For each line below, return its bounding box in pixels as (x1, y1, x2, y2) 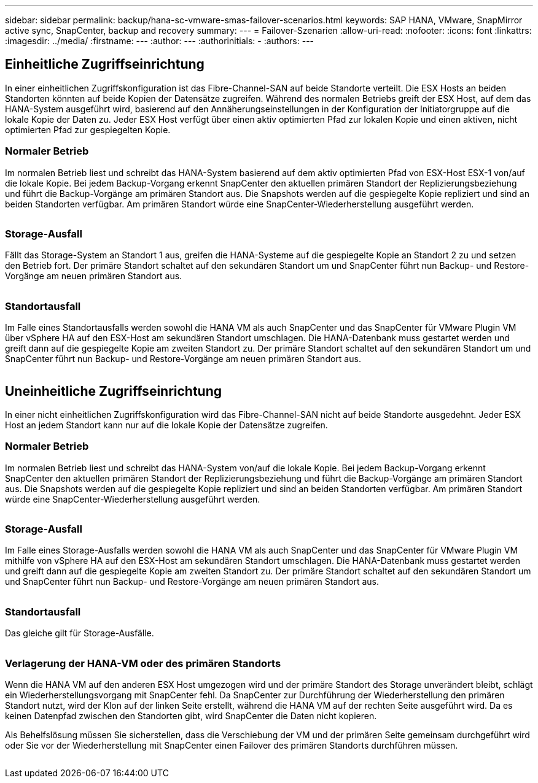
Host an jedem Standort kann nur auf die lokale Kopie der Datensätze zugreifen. (5, 419, 328, 430)
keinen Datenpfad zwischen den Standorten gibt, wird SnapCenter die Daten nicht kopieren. (5, 710, 377, 721)
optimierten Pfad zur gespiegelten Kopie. (5, 124, 171, 135)
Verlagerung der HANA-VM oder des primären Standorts (5, 657, 281, 669)
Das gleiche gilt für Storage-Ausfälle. (5, 628, 154, 639)
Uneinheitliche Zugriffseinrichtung (5, 383, 222, 399)
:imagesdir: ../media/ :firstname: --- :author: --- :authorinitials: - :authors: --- (5, 36, 314, 46)
